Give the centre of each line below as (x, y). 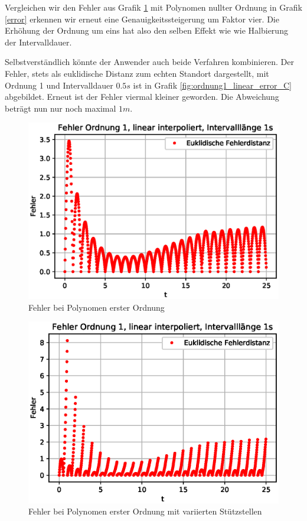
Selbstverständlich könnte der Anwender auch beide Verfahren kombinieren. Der (149, 62)
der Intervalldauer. (38, 42)
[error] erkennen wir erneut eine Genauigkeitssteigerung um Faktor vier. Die (142, 19)
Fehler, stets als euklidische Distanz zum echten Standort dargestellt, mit (137, 73)
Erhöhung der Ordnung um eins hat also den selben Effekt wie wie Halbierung (146, 30)
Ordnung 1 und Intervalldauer (59, 85)
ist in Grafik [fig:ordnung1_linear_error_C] (212, 85)
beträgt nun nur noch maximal (61, 108)
